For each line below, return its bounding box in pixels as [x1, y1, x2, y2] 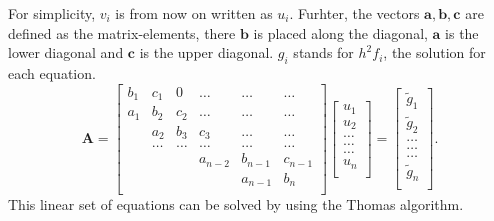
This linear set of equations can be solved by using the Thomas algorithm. [8, 194, 464, 215]
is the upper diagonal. [139, 42, 274, 63]
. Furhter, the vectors [289, 3, 420, 23]
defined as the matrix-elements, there [8, 22, 236, 43]
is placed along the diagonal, [253, 22, 428, 43]
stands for [293, 42, 354, 63]
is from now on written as [115, 3, 273, 23]
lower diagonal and [8, 42, 124, 63]
